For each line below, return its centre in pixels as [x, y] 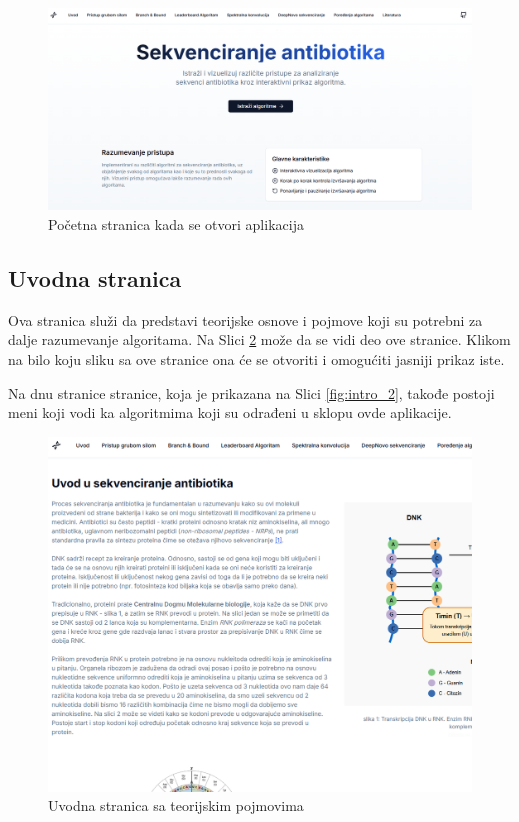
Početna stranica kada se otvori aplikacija [176, 224]
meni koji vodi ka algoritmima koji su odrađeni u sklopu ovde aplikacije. [230, 412]
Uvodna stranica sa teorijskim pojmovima [176, 805]
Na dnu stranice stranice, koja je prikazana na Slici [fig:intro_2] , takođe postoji [251, 392]
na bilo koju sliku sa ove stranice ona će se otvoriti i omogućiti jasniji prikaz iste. [256, 359]
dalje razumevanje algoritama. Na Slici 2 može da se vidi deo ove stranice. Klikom [259, 339]
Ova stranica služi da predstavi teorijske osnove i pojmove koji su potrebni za [245, 319]
